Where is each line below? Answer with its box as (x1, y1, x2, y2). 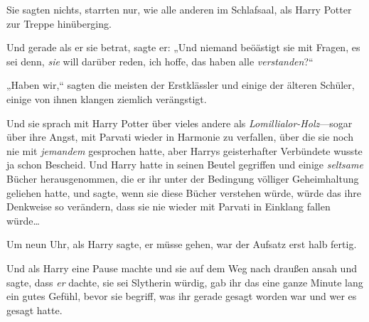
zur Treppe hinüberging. (6, 16, 112, 31)
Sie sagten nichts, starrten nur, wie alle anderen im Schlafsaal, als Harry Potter (6, 2, 352, 16)
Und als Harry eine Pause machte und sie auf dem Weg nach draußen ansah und (6, 260, 357, 275)
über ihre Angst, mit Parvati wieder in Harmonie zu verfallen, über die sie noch (6, 129, 353, 144)
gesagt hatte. (6, 302, 63, 317)
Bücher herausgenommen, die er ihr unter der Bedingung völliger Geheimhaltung (6, 171, 359, 186)
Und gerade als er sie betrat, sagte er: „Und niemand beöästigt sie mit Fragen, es (6, 40, 360, 55)
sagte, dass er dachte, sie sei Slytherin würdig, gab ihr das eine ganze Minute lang (6, 274, 363, 289)
